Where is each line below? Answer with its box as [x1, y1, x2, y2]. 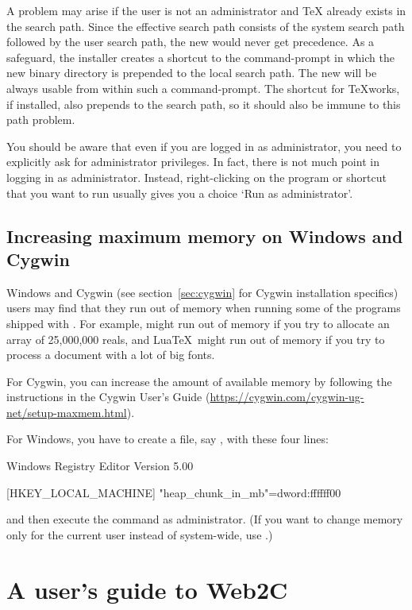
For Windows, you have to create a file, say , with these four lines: [6, 430, 329, 447]
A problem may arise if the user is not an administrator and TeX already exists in [6, 2, 406, 18]
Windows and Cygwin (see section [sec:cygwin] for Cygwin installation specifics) [6, 284, 399, 300]
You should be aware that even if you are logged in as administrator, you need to [6, 137, 402, 154]
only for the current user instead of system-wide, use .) [6, 526, 273, 542]
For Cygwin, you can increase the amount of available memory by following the [6, 373, 392, 389]
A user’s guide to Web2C [6, 573, 288, 605]
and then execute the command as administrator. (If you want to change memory [6, 511, 403, 527]
